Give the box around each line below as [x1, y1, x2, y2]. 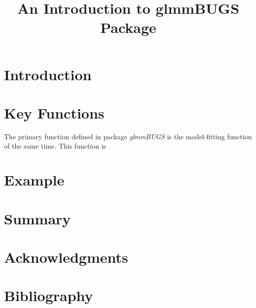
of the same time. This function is [4, 141, 107, 151]
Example [4, 170, 65, 190]
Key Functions [4, 102, 105, 123]
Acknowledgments [4, 247, 128, 267]
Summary [4, 208, 71, 228]
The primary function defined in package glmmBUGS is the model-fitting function [4, 131, 252, 141]
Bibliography [4, 285, 93, 306]
